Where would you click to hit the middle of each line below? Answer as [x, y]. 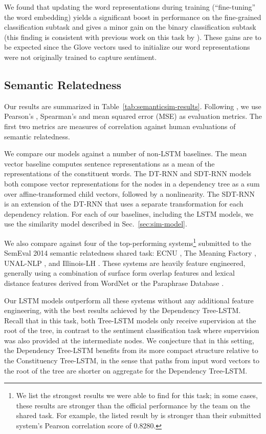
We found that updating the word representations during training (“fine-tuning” [130, 7]
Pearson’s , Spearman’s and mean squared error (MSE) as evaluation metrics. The [133, 116]
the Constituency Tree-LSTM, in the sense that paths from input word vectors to [132, 360]
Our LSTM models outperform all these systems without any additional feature [129, 300]
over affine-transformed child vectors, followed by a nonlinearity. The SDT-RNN [129, 193]
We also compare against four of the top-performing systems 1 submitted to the [128, 242]
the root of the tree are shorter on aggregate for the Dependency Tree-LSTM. [126, 370]
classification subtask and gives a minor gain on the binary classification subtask [130, 27]
